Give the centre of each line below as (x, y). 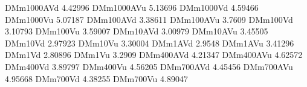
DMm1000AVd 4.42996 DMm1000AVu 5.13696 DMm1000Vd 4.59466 (132, 7)
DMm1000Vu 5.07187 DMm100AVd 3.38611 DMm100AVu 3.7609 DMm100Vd (149, 19)
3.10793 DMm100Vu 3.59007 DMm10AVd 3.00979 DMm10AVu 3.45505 (137, 31)
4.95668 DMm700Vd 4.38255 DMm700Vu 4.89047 (96, 78)
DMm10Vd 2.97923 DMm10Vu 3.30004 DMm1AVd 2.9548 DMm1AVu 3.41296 (150, 43)
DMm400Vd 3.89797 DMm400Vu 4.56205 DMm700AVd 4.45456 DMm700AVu (149, 66)
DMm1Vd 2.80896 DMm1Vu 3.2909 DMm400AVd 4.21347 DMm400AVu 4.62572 (154, 55)
